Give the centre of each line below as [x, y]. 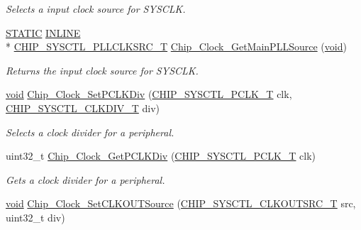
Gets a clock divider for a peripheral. [85, 179]
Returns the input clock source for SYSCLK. [102, 70]
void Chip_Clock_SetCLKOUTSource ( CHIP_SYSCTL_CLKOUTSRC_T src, [181, 203]
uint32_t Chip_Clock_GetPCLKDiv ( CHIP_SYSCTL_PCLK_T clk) [161, 156]
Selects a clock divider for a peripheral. [90, 132]
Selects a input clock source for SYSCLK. [96, 9]
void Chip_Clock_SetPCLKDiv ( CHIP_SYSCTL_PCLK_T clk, [149, 94]
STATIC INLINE [43, 32]
